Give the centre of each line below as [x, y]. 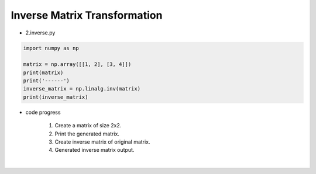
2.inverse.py [40, 33]
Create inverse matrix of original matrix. [102, 142]
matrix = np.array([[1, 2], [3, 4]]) [77, 65]
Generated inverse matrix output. [95, 150]
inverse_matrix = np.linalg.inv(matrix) [82, 89]
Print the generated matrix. [87, 134]
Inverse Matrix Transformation [87, 15]
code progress [43, 112]
